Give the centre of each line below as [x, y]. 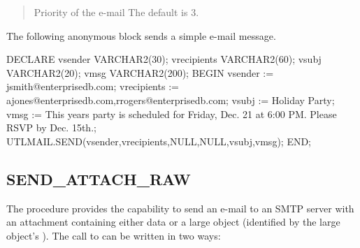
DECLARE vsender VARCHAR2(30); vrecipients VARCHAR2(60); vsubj [164, 59]
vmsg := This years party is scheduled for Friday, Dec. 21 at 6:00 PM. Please [172, 114]
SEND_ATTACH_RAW [99, 178]
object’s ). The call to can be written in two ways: [114, 235]
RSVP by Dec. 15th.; [51, 127]
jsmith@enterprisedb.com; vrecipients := [93, 86]
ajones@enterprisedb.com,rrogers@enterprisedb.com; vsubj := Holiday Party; [171, 100]
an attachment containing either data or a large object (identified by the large [173, 222]
